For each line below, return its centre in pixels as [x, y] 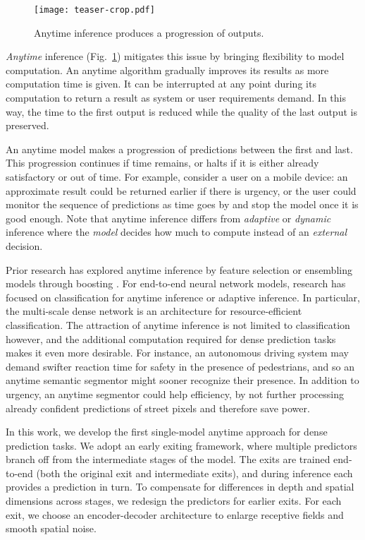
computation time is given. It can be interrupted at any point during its [161, 84]
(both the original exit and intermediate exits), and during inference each [194, 473]
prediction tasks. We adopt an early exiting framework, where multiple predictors [181, 445]
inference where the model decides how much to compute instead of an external [176, 232]
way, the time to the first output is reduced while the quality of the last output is [181, 111]
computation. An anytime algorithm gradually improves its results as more [167, 70]
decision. [24, 245]
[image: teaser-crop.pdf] [94, 10]
